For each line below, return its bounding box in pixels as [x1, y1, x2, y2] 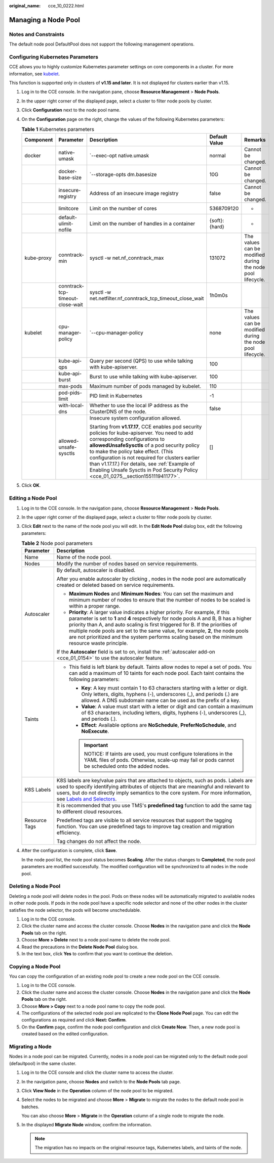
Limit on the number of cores [89, 205, 157, 212]
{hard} [209, 223, 225, 230]
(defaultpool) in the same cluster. [9, 1060, 77, 1066]
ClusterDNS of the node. [89, 408, 147, 415]
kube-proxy [24, 255, 52, 262]
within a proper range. [69, 603, 120, 609]
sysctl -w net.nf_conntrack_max [89, 255, 164, 262]
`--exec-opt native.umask [89, 152, 149, 159]
